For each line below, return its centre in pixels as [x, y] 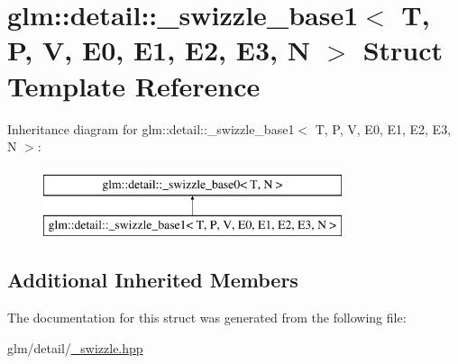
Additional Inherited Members [153, 280]
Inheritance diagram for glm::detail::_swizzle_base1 [151, 128]
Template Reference [134, 85]
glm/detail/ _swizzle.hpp [75, 347]
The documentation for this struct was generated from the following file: [207, 318]
